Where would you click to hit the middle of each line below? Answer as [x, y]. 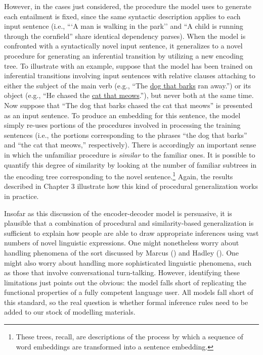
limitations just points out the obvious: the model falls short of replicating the [125, 282]
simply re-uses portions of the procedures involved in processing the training [122, 125]
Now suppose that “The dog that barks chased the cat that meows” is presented [128, 105]
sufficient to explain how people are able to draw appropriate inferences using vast [131, 233]
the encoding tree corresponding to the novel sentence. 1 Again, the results [119, 175]
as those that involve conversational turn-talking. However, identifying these [122, 272]
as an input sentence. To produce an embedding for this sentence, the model [122, 115]
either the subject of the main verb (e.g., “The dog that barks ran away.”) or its [128, 85]
